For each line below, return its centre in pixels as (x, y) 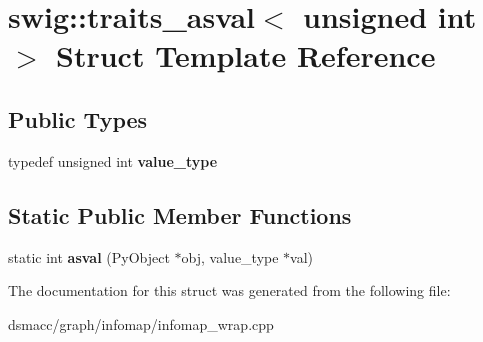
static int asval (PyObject (89, 256)
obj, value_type (230, 256)
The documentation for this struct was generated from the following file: (229, 290)
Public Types (78, 118)
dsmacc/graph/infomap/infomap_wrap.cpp (141, 323)
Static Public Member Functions (180, 214)
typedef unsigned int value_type (113, 160)
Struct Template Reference (246, 55)
